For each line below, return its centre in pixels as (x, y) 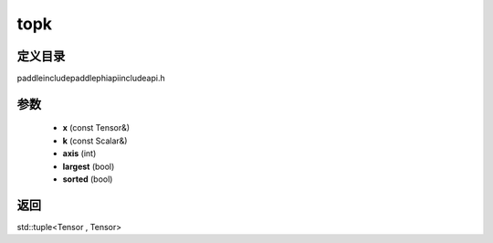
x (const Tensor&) (96, 128)
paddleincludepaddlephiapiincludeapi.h (91, 79)
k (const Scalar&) (95, 141)
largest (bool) (89, 166)
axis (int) (79, 153)
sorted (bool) (88, 179)
